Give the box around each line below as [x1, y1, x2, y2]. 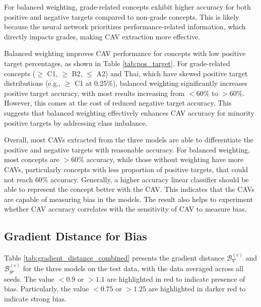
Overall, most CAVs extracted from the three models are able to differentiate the [4, 134, 254, 145]
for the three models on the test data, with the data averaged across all [23, 263, 243, 274]
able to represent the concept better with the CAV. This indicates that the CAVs [4, 184, 254, 194]
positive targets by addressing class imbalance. [4, 117, 148, 128]
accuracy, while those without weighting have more [86, 154, 244, 165]
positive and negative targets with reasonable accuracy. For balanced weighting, [4, 144, 250, 155]
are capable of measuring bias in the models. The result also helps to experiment [4, 193, 253, 204]
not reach [4, 174, 33, 184]
